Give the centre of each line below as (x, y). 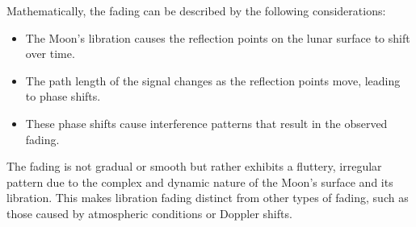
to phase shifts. (63, 96)
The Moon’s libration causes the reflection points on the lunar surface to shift (218, 37)
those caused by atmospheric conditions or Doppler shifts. (149, 213)
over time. (50, 54)
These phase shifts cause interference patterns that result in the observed (206, 123)
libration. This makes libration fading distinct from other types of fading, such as (208, 198)
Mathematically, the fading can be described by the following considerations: (196, 10)
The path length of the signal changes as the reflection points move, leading (213, 80)
